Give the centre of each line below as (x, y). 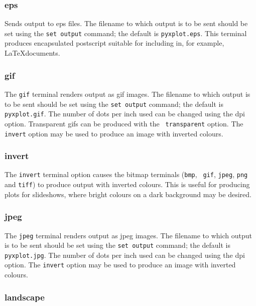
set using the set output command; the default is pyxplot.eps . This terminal (126, 33)
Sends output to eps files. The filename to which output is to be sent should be (126, 23)
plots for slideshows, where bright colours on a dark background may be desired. (128, 194)
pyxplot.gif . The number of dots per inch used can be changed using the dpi (125, 114)
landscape (25, 297)
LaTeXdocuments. (32, 53)
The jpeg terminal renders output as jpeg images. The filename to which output (128, 235)
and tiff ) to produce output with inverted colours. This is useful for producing (127, 184)
